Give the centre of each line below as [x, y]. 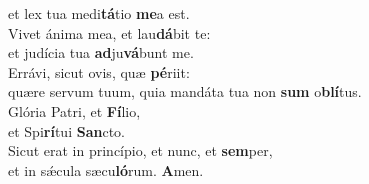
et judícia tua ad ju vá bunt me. [101, 52]
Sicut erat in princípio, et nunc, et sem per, [140, 150]
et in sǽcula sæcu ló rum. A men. [106, 169]
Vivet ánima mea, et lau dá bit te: [109, 32]
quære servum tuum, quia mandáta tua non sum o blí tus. [185, 91]
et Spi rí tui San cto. [66, 130]
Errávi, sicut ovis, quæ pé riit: [99, 71]
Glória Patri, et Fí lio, [74, 110]
